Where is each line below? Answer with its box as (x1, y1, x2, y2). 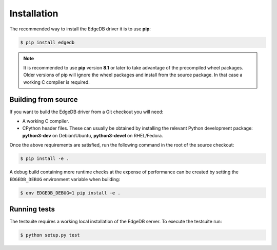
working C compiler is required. (23, 79, 90, 85)
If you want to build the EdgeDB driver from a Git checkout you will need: (9, 109, 164, 115)
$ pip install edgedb (20, 39, 75, 45)
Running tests (9, 205, 55, 213)
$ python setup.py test (20, 232, 81, 238)
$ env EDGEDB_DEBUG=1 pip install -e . (20, 190, 121, 195)
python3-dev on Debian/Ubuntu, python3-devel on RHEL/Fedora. (22, 132, 164, 138)
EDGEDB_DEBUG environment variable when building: (9, 176, 121, 182)
